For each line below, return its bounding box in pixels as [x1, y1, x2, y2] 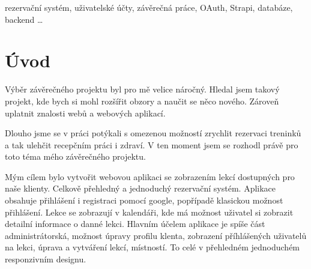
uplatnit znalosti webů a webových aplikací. [5, 106, 166, 119]
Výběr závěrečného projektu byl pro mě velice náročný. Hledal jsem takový [5, 83, 280, 95]
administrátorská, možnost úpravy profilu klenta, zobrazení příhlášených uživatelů [5, 229, 307, 241]
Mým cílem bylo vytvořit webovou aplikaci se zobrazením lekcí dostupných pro [5, 170, 295, 183]
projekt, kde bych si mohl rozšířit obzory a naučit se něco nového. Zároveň [5, 94, 279, 107]
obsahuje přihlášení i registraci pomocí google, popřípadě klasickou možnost [5, 194, 283, 207]
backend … [5, 13, 43, 25]
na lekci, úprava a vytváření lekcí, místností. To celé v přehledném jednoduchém [5, 241, 300, 253]
